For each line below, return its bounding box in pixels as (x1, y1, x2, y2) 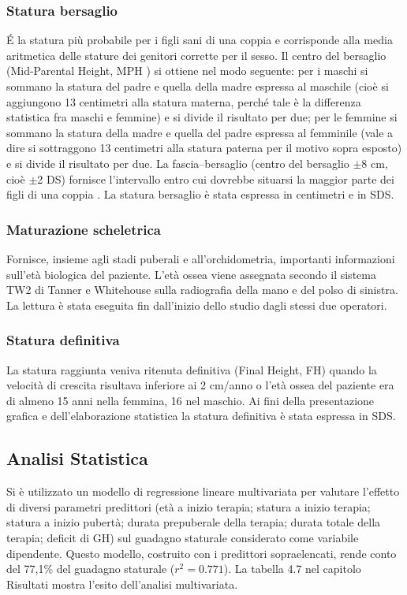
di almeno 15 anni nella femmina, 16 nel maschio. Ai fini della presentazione (6, 392, 375, 408)
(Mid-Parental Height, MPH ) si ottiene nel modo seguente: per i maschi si (6, 62, 368, 79)
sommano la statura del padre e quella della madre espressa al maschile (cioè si (6, 78, 389, 94)
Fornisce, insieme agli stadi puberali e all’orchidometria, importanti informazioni (6, 250, 395, 266)
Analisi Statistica (6, 446, 148, 470)
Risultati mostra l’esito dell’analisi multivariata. (6, 575, 238, 592)
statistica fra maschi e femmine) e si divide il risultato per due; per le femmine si (6, 109, 398, 125)
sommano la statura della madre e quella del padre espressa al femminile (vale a (6, 124, 394, 140)
